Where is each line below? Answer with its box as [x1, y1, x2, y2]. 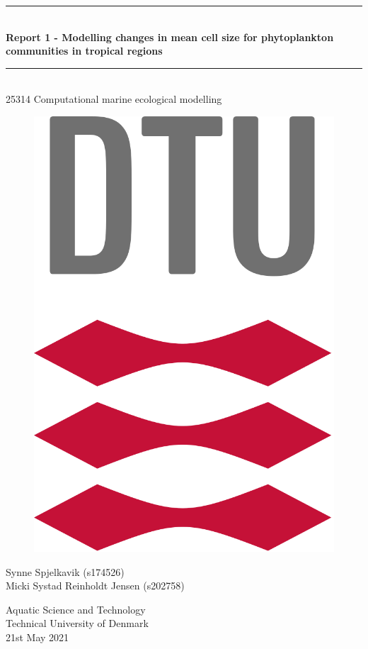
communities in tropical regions [6, 43, 163, 58]
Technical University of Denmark [6, 616, 149, 631]
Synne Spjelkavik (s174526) [6, 564, 125, 579]
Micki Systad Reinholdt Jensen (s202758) [6, 578, 185, 593]
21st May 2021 [6, 630, 69, 645]
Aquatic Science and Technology [6, 601, 146, 616]
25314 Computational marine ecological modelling [6, 91, 222, 106]
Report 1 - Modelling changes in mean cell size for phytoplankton [6, 29, 334, 44]
